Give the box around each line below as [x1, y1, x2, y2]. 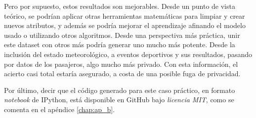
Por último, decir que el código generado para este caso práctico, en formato [4, 85, 235, 95]
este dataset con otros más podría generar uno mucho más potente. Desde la [4, 39, 235, 50]
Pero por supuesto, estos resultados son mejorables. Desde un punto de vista [4, 1, 235, 11]
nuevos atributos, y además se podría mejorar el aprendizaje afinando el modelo [4, 20, 246, 30]
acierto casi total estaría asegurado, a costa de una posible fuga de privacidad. [4, 68, 241, 79]
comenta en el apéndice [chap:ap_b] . [4, 104, 115, 114]
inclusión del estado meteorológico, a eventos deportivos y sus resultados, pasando [4, 49, 253, 59]
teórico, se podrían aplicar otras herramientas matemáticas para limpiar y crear [4, 10, 245, 21]
